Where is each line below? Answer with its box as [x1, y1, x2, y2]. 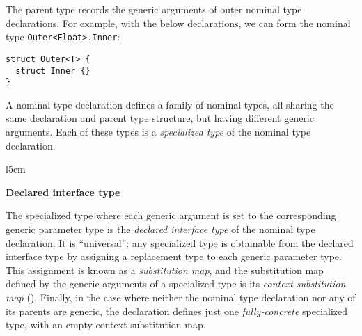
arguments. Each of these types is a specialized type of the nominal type [6, 125, 311, 138]
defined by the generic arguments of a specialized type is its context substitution [6, 276, 346, 291]
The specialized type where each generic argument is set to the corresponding [6, 208, 336, 223]
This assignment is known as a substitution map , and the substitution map [6, 262, 324, 277]
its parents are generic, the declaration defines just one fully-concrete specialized [6, 303, 348, 318]
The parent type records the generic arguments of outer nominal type [6, 2, 302, 16]
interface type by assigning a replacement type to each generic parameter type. [6, 249, 342, 264]
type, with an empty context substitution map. [6, 317, 206, 332]
